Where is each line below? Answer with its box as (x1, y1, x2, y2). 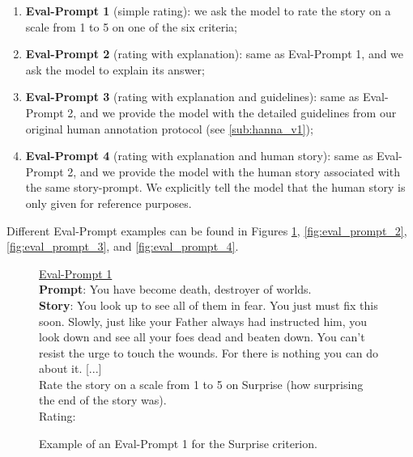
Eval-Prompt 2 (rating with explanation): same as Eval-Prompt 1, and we (25, 45, 404, 62)
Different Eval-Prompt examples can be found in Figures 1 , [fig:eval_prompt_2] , (6, 222, 407, 239)
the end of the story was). (39, 391, 167, 408)
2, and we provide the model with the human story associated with (67, 163, 400, 180)
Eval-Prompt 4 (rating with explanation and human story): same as (25, 147, 373, 164)
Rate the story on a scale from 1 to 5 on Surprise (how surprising (39, 375, 364, 392)
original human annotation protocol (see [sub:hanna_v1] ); (25, 120, 313, 137)
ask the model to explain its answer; (25, 61, 205, 78)
